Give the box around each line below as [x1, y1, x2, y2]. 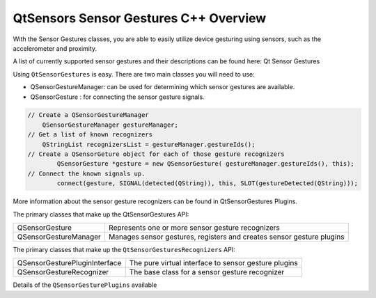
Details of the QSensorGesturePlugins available [13, 281, 157, 289]
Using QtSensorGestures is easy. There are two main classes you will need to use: [13, 70, 255, 78]
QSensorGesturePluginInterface [17, 258, 122, 268]
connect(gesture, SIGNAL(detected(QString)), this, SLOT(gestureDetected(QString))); [56, 180, 359, 187]
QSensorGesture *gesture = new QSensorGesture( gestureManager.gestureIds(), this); [56, 160, 354, 168]
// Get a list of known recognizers [27, 131, 153, 139]
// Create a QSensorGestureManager [27, 111, 149, 119]
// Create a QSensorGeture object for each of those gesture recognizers [27, 150, 285, 158]
